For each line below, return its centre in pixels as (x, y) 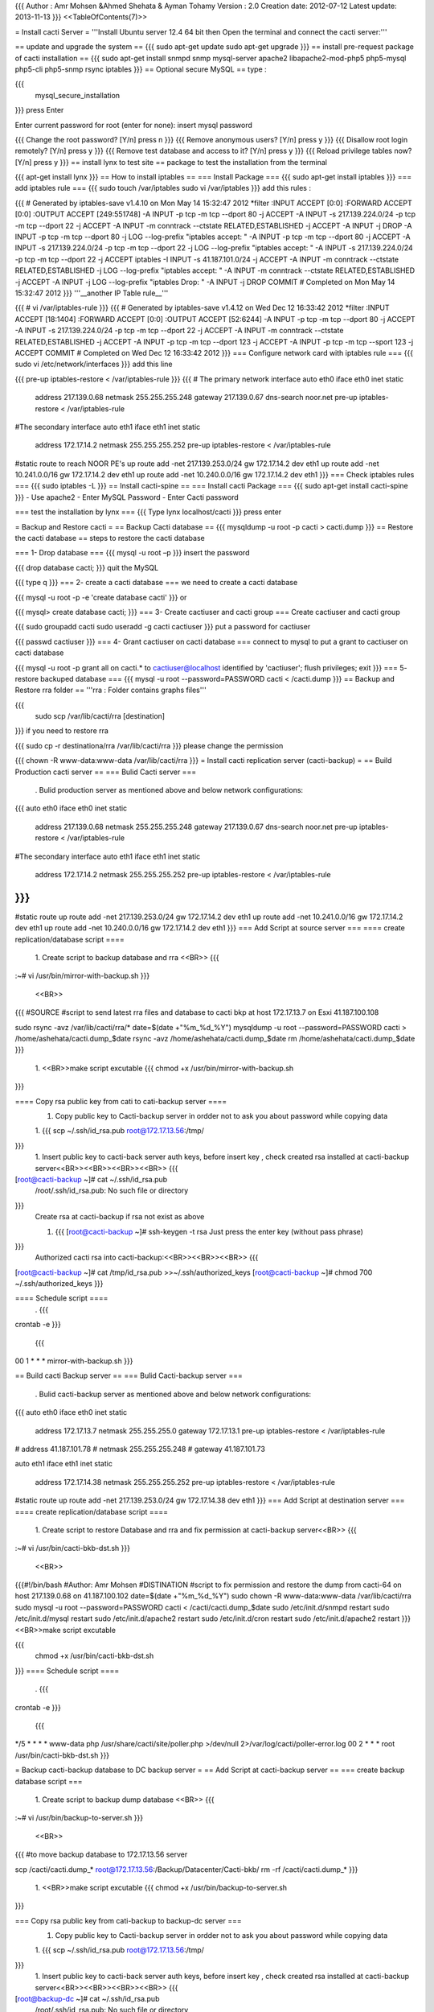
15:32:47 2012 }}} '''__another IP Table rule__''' (92, 293)
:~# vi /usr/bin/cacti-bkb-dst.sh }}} (72, 1548)
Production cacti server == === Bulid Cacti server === (106, 772)
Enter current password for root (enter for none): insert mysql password (134, 125)
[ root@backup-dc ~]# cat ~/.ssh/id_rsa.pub (87, 1999)
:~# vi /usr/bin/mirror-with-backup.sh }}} (82, 976)
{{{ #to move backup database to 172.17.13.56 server (101, 1854)
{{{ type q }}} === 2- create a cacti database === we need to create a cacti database (156, 583)
